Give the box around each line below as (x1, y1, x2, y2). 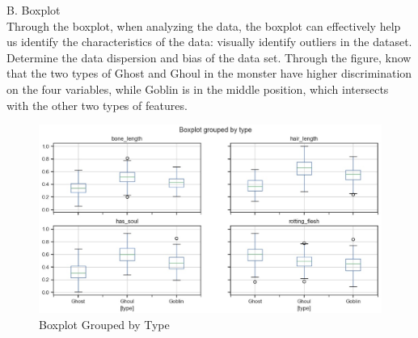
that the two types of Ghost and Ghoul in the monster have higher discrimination (6, 65, 412, 82)
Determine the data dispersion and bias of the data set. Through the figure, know (6, 49, 412, 65)
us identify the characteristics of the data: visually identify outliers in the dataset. (6, 33, 412, 50)
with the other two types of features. (6, 96, 188, 113)
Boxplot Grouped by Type (39, 315, 170, 332)
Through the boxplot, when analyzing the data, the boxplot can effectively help (6, 17, 401, 34)
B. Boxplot (6, 2, 61, 18)
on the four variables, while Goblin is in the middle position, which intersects (6, 80, 389, 97)
